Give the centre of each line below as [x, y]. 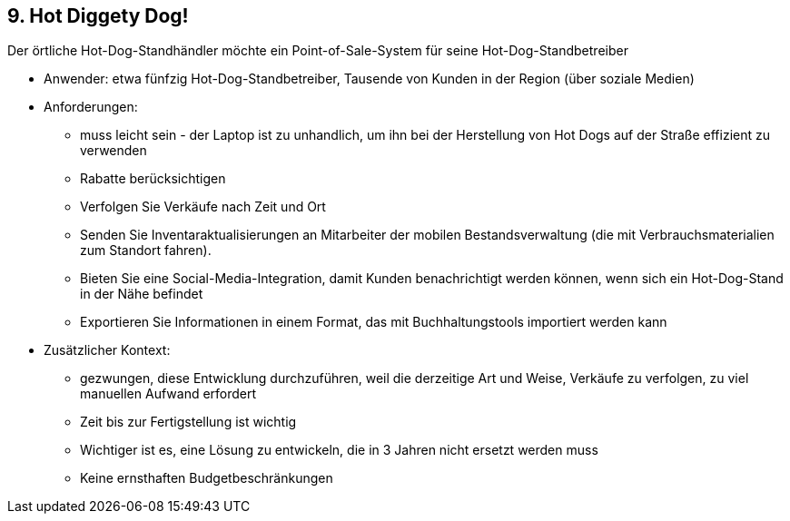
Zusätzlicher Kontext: [107, 350]
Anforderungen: [91, 107]
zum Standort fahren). [146, 251]
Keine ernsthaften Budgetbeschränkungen [207, 478]
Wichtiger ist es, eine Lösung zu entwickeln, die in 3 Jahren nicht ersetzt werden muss [339, 450]
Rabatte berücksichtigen [153, 179]
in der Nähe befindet [142, 294]
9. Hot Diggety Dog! [98, 16]
